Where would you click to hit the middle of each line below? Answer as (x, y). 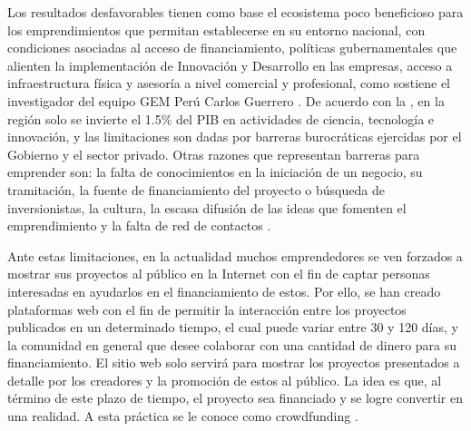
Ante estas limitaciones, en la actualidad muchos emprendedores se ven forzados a (235, 255)
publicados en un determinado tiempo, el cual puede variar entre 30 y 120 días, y (233, 327)
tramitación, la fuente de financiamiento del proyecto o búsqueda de (196, 189)
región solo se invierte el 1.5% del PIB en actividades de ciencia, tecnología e (221, 118)
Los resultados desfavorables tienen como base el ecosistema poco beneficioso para (235, 12)
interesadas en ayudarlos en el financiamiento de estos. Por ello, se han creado (224, 291)
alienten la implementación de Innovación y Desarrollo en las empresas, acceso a (230, 65)
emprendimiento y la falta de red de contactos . (139, 225)
